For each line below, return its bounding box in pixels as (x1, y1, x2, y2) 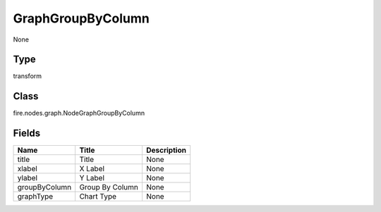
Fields (13, 127, 41, 139)
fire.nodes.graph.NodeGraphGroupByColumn (13, 109, 145, 118)
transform (13, 72, 42, 80)
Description (145, 145, 187, 155)
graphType (17, 192, 54, 201)
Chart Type (79, 192, 116, 201)
